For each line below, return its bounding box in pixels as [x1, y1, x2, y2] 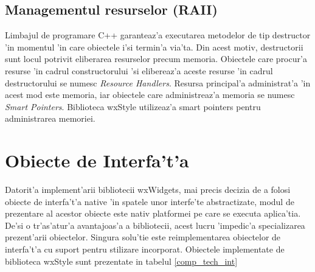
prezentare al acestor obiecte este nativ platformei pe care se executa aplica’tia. [5, 207, 301, 220]
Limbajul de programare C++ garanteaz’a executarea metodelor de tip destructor [5, 29, 311, 41]
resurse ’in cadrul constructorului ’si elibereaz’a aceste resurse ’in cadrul [5, 64, 273, 77]
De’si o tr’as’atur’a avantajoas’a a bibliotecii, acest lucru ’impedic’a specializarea [5, 218, 305, 231]
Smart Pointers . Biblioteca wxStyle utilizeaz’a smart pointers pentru [5, 100, 261, 113]
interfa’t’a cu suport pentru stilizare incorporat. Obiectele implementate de [5, 243, 285, 256]
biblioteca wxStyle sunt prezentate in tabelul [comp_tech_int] [5, 254, 238, 267]
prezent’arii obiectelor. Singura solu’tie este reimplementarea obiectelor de [5, 231, 281, 243]
